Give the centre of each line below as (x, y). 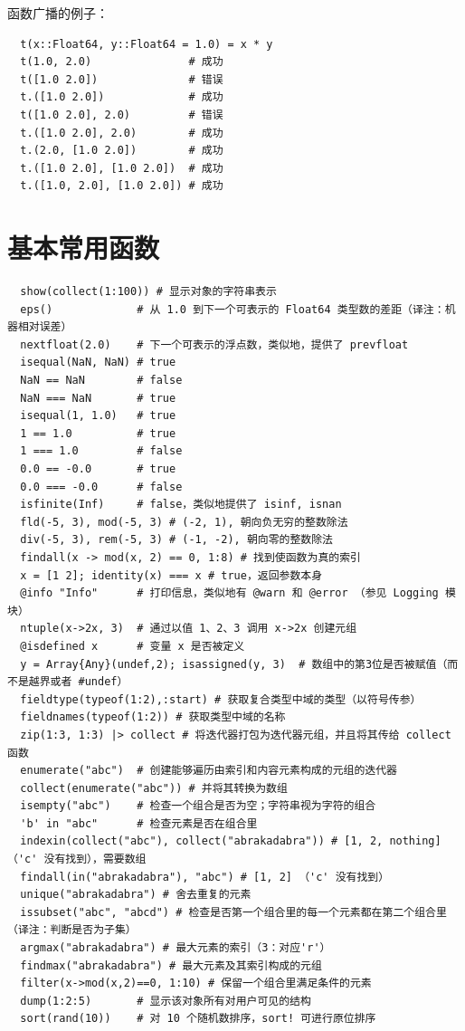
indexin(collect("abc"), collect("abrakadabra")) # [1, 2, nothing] (231, 841)
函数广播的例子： (58, 13)
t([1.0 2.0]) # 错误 (122, 79)
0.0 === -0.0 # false (101, 487)
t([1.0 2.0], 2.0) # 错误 (122, 115)
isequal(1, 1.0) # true (98, 416)
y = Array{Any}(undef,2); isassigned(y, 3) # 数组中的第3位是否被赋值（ (234, 664)
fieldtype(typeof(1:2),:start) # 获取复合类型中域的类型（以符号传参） (221, 699)
